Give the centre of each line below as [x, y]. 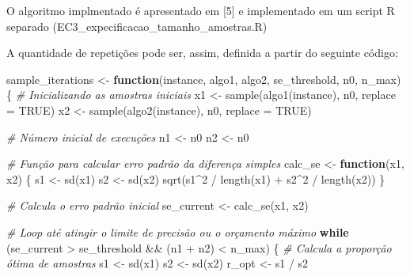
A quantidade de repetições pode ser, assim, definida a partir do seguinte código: [202, 53]
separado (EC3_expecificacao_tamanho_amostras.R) [137, 26]
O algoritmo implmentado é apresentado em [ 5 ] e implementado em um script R [201, 10]
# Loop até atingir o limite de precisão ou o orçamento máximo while [178, 231]
